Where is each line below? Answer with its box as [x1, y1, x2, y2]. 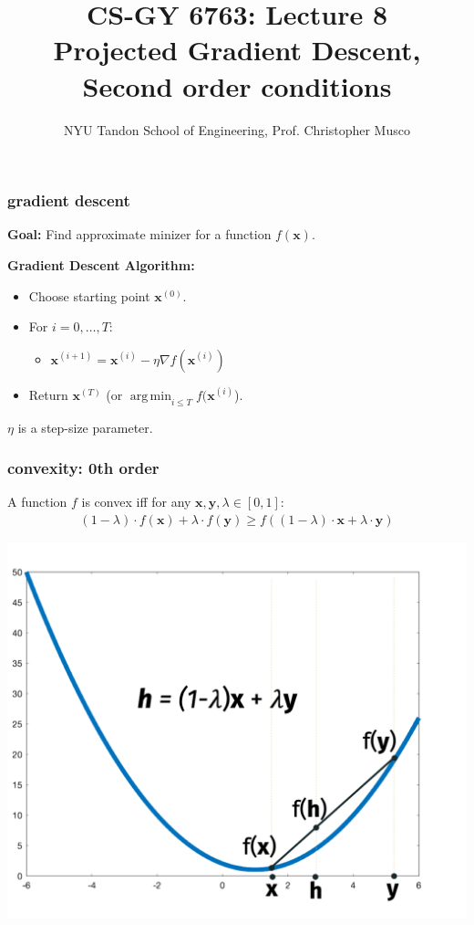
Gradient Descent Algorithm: [7, 255, 195, 274]
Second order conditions [82, 67, 392, 104]
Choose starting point [28, 286, 150, 305]
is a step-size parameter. [17, 417, 153, 436]
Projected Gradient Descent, [53, 31, 421, 68]
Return [28, 384, 68, 404]
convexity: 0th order [7, 457, 160, 479]
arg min [129, 389, 171, 403]
